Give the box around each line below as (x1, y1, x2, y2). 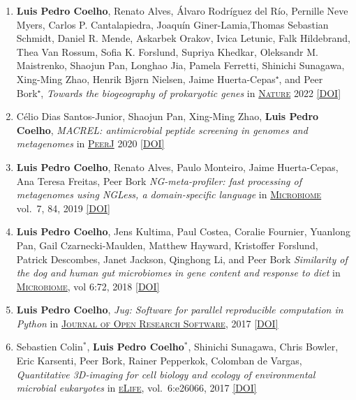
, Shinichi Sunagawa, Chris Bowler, (188, 339, 339, 354)
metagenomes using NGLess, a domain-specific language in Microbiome (16, 187, 322, 202)
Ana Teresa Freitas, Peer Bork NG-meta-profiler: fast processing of (16, 173, 302, 188)
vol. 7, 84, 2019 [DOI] (16, 200, 110, 215)
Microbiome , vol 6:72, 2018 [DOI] (16, 279, 160, 293)
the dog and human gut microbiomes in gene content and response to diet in (16, 265, 341, 280)
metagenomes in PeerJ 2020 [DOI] (16, 136, 165, 151)
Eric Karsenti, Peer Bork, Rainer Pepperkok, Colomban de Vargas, (16, 353, 302, 368)
